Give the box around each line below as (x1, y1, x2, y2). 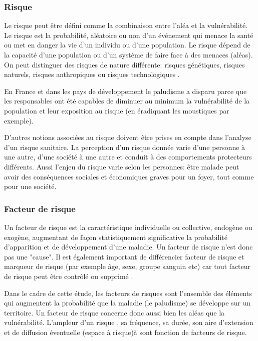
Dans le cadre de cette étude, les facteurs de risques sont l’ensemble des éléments (4, 287, 252, 298)
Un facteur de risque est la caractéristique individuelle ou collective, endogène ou (4, 221, 252, 232)
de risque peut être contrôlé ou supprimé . (4, 270, 133, 281)
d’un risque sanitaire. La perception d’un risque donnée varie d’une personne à (4, 141, 245, 152)
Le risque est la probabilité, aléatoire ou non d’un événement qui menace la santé (4, 29, 253, 40)
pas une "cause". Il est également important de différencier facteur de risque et (4, 251, 244, 261)
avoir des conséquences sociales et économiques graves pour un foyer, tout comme (4, 171, 254, 181)
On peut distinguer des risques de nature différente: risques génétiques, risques (4, 59, 245, 69)
